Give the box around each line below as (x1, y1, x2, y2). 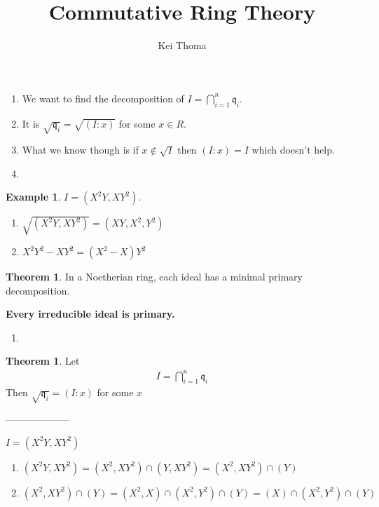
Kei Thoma (158, 38, 207, 53)
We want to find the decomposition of (22, 90, 184, 105)
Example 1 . (6, 189, 61, 204)
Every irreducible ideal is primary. (6, 306, 175, 321)
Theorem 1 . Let (6, 353, 80, 368)
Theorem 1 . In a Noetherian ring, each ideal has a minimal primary (6, 269, 303, 284)
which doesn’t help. (251, 142, 335, 157)
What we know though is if (22, 142, 139, 157)
